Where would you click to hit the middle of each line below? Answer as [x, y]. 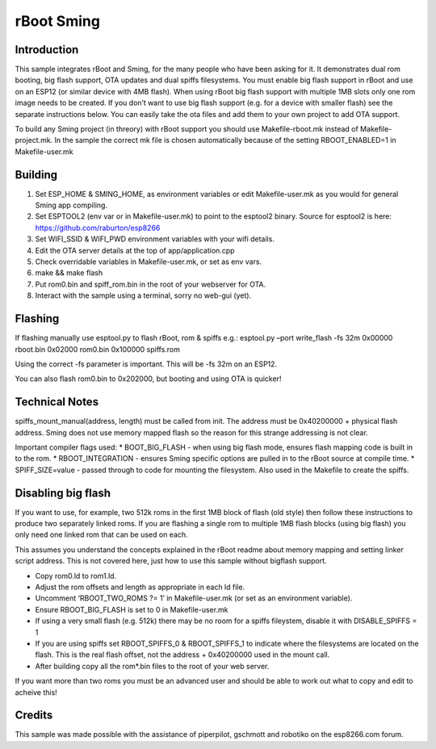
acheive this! [36, 692]
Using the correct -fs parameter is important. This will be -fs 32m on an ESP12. [146, 364]
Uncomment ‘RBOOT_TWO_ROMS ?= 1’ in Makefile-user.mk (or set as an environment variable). [194, 598]
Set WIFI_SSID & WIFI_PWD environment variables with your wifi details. [155, 239]
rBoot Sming [58, 21]
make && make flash [69, 273]
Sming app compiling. [71, 205]
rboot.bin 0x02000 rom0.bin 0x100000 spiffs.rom [98, 349]
